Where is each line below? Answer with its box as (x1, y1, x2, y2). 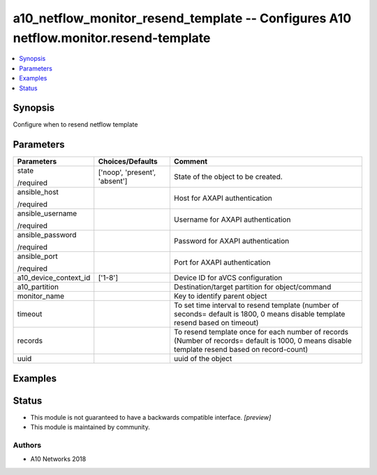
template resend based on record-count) (173, 345, 309, 355)
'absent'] (98, 176, 128, 186)
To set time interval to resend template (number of (173, 301, 339, 311)
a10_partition (17, 282, 59, 292)
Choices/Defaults (98, 157, 158, 166)
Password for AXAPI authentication (173, 236, 290, 246)
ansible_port (17, 252, 59, 262)
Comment (173, 157, 208, 166)
